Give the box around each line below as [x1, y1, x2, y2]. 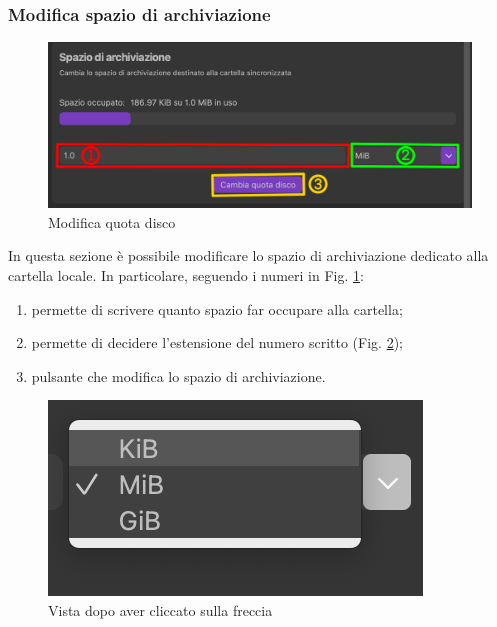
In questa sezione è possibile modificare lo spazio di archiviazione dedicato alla [8, 245, 489, 266]
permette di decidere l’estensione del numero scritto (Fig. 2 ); [31, 332, 403, 353]
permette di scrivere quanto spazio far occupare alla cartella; [31, 298, 403, 319]
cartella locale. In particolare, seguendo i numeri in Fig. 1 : [8, 265, 364, 286]
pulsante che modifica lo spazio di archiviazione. [31, 365, 326, 386]
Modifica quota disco [48, 211, 176, 232]
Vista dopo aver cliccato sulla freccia [48, 600, 273, 620]
